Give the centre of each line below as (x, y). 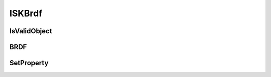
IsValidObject (31, 31)
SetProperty (29, 63)
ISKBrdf (26, 13)
